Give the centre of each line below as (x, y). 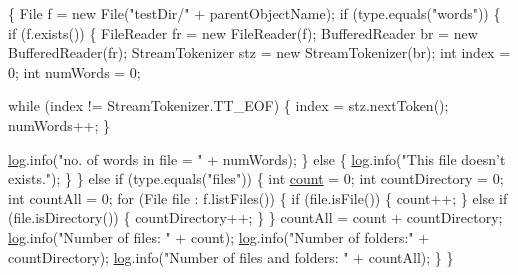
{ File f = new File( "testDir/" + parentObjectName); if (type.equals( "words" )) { (254, 13)
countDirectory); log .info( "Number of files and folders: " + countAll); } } (231, 256)
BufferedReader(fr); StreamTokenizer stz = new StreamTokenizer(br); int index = (259, 52)
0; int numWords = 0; (74, 71)
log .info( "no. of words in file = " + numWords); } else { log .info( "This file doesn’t (257, 158)
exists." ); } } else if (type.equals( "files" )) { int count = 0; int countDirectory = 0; (256, 178)
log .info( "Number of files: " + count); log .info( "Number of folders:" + (219, 236)
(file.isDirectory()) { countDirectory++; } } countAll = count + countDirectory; (255, 217)
